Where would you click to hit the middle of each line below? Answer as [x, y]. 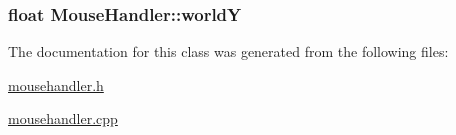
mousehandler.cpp [63, 118]
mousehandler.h [56, 84]
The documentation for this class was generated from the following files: [228, 51]
